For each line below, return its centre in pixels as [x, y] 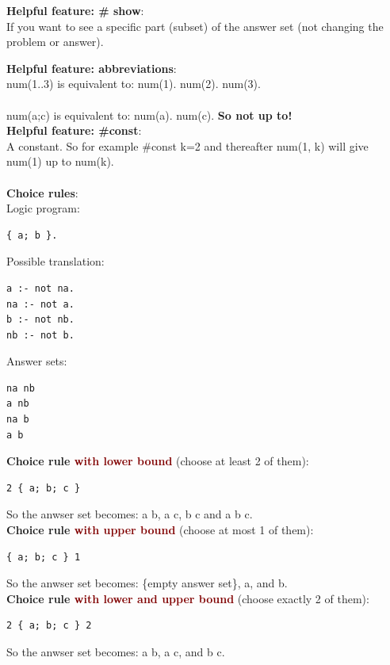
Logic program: [43, 208]
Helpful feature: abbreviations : [92, 68]
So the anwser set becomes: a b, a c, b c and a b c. [130, 514]
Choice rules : [42, 192]
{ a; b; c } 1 [44, 557]
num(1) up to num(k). [60, 161]
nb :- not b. [40, 335]
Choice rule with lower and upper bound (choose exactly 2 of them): [188, 598]
